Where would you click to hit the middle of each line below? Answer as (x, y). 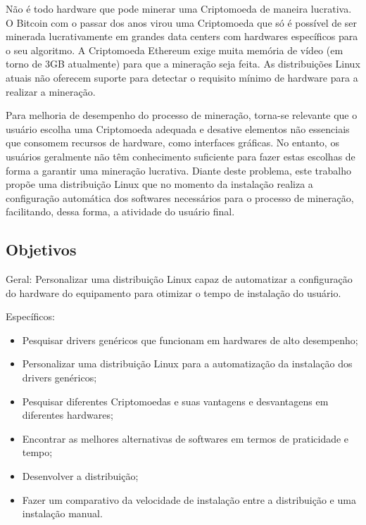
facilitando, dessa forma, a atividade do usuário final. (120, 211)
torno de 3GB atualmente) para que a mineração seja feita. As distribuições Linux (183, 64)
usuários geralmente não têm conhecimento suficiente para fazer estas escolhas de (181, 156)
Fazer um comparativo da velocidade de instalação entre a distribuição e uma (189, 499)
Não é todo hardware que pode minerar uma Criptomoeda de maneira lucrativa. (179, 8)
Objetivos (41, 249)
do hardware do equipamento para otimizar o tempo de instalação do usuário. (173, 292)
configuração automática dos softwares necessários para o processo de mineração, (180, 197)
